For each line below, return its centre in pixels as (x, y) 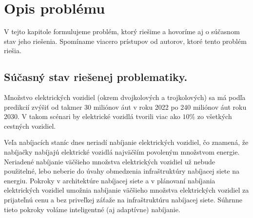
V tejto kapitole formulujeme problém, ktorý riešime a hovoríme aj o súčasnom (122, 31)
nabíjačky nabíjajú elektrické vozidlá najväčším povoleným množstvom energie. (122, 152)
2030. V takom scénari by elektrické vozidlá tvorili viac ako (92, 116)
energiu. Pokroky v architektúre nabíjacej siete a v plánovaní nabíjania (110, 180)
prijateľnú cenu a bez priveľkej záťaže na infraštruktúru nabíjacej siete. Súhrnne (123, 200)
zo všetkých (214, 116)
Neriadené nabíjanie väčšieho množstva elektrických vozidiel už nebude (110, 161)
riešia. (13, 50)
